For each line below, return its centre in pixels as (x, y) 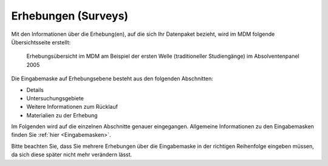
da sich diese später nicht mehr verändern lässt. (72, 154)
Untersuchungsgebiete (55, 98)
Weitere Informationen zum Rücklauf (72, 107)
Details (35, 90)
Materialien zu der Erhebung (62, 115)
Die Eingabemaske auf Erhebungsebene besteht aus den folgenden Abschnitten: (112, 78)
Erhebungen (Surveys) (70, 16)
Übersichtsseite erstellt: (41, 42)
